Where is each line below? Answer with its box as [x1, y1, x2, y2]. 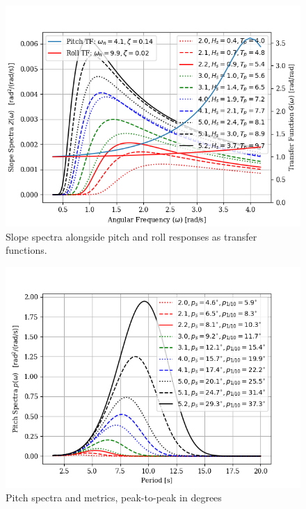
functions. [6, 243, 47, 257]
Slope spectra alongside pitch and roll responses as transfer [6, 229, 257, 243]
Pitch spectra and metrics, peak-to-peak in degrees [6, 490, 222, 505]
